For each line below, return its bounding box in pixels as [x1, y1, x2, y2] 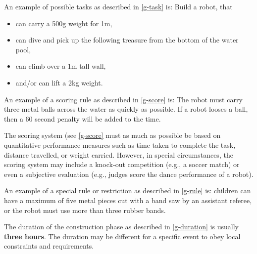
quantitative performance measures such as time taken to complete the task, [4, 139, 236, 150]
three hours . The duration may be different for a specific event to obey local [4, 231, 241, 241]
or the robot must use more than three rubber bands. [4, 205, 166, 215]
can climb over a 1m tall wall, [15, 61, 106, 71]
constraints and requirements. [4, 241, 94, 251]
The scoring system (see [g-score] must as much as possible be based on [4, 130, 221, 140]
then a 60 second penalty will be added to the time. [4, 113, 161, 124]
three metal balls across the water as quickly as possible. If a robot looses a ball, [4, 104, 248, 114]
